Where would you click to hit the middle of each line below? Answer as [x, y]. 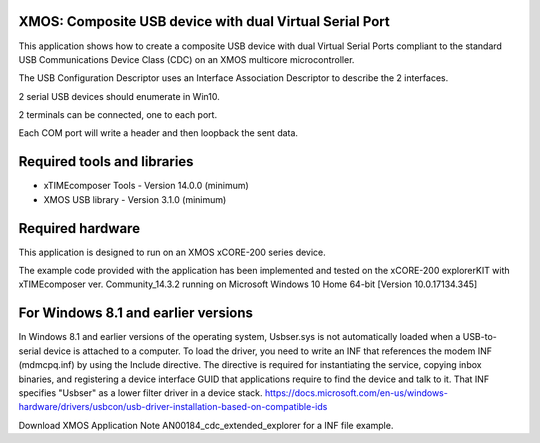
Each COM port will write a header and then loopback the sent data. [158, 133]
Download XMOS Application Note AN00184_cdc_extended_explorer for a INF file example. [206, 425]
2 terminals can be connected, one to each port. [118, 115]
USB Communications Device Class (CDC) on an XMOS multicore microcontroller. [186, 59]
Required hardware [79, 228]
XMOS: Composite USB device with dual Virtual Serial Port [204, 21]
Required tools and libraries [106, 161]
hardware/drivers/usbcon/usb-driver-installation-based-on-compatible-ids [173, 407]
